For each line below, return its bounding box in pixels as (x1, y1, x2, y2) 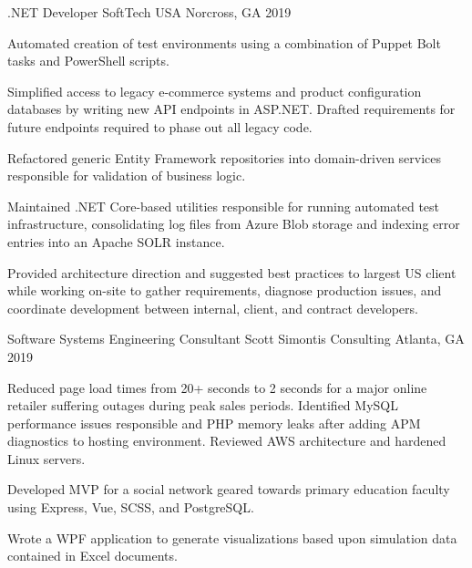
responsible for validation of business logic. (7, 166, 246, 185)
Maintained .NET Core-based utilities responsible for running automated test (7, 196, 440, 215)
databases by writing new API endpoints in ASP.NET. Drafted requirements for (7, 99, 456, 119)
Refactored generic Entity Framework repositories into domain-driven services (7, 148, 442, 167)
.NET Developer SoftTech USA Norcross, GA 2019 (7, 3, 292, 21)
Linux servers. (7, 449, 86, 468)
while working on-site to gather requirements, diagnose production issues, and (7, 281, 442, 300)
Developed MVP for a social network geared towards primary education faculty (7, 480, 450, 499)
